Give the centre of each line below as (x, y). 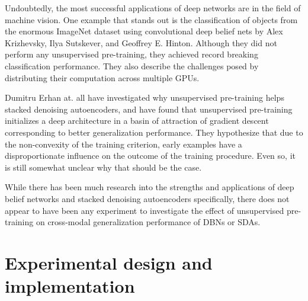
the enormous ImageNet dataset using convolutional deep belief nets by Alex (144, 31)
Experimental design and (109, 262)
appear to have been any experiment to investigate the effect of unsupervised (145, 210)
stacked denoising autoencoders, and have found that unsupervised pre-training (149, 109)
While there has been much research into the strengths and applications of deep (150, 187)
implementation (70, 286)
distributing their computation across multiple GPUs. (102, 77)
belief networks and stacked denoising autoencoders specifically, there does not (147, 198)
